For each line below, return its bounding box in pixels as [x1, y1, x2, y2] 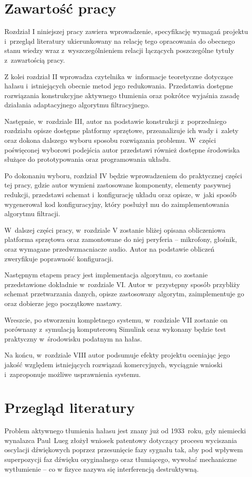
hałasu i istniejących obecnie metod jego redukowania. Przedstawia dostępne [4, 81, 233, 91]
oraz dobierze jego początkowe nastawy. [4, 298, 122, 308]
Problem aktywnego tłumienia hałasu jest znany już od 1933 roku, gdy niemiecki [4, 426, 246, 436]
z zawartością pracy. [4, 54, 65, 65]
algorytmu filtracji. [4, 208, 60, 219]
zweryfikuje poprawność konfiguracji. [4, 253, 114, 263]
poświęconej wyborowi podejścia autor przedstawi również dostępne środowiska [4, 144, 240, 154]
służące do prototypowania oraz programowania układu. [4, 154, 171, 164]
